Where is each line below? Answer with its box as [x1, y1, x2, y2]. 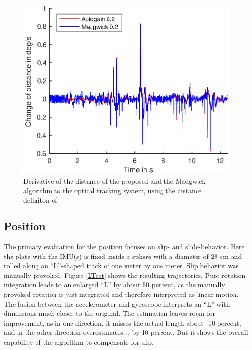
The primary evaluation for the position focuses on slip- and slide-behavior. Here [4, 241, 245, 252]
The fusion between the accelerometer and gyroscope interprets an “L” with [4, 298, 230, 309]
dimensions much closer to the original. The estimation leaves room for [4, 308, 216, 318]
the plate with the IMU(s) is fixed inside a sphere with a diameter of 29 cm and [4, 251, 242, 261]
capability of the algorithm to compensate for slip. [4, 337, 154, 347]
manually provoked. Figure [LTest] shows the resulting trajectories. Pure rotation [4, 270, 246, 280]
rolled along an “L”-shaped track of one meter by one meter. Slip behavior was [4, 260, 239, 271]
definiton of [23, 195, 57, 205]
